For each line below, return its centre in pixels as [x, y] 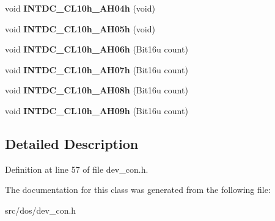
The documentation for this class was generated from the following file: [138, 190]
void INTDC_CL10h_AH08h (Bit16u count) [97, 90]
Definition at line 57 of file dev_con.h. [77, 169]
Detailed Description [72, 143]
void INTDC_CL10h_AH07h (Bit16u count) [97, 69]
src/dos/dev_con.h [41, 210]
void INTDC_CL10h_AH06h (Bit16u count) [97, 49]
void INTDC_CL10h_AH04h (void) [80, 8]
